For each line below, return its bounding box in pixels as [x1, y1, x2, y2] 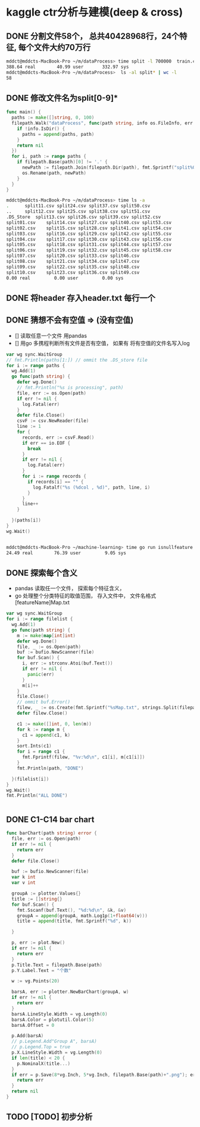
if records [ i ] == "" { [27, 479, 84, 485]
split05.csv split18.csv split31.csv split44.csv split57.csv [6, 242, 171, 248]
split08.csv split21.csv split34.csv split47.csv [6, 259, 140, 265]
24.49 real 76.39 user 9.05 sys [6, 549, 127, 556]
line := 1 [17, 424, 42, 430]
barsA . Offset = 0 [11, 1022, 55, 1028]
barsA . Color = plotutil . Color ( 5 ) [11, 1017, 95, 1023]
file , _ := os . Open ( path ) [17, 644, 82, 650]
